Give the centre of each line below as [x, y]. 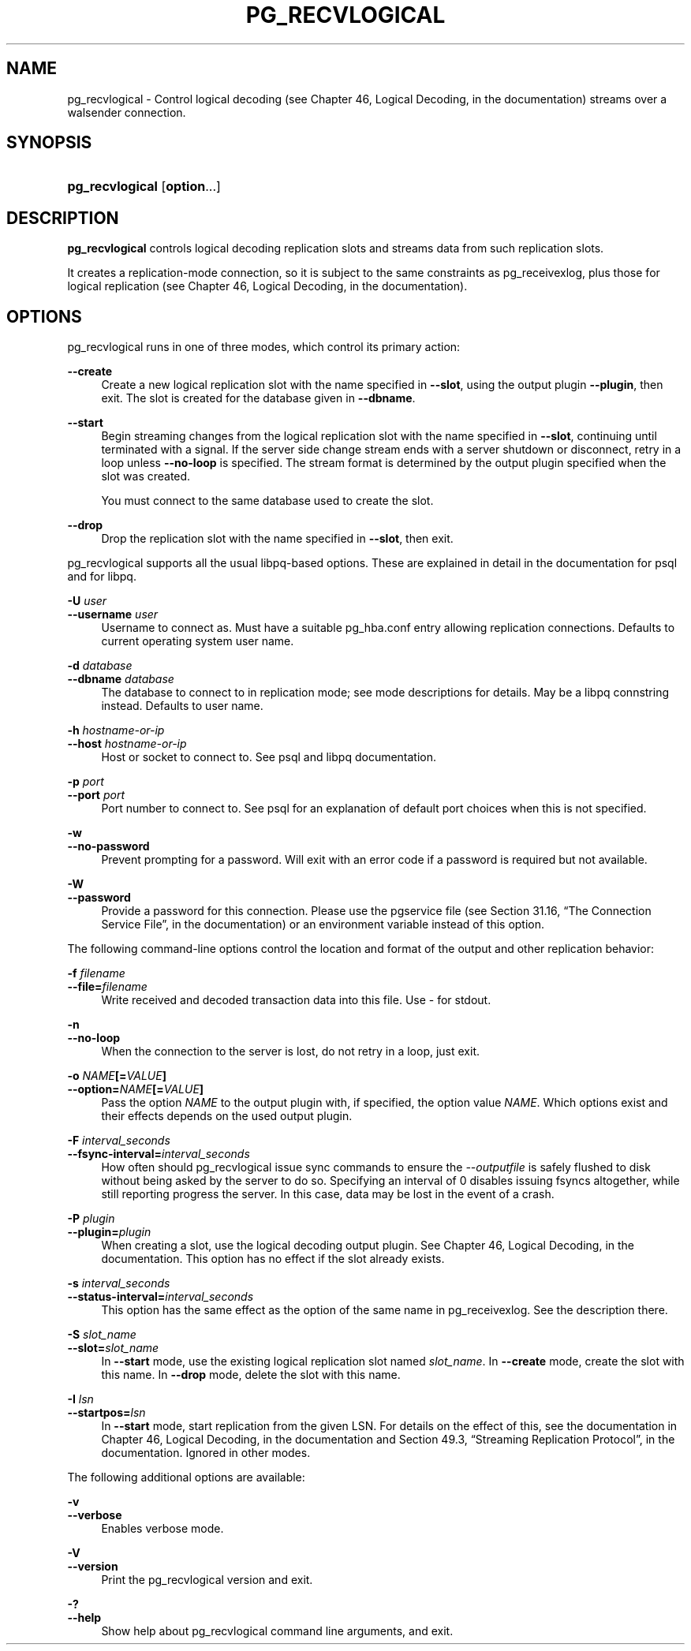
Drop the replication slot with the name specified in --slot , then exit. [277, 539]
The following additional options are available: [186, 1477]
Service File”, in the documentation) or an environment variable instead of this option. [323, 924]
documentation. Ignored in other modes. [206, 1453]
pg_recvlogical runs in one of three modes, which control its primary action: [264, 347]
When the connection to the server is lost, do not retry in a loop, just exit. [290, 1051]
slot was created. [146, 476]
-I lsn [80, 1399]
